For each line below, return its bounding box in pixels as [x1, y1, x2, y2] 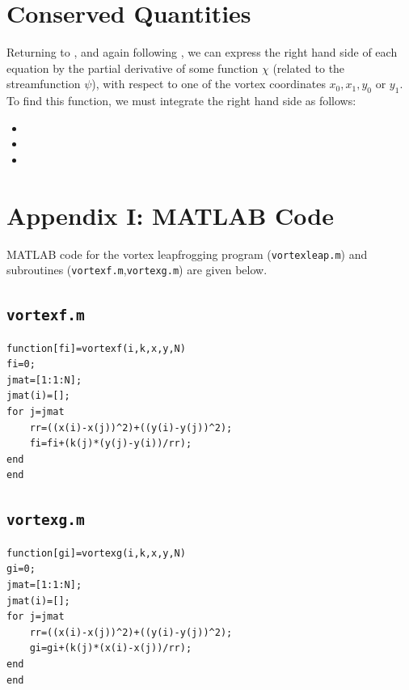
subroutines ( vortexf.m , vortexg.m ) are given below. [6, 261, 268, 278]
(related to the [272, 59, 345, 76]
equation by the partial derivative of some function [6, 59, 259, 76]
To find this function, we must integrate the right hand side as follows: [6, 92, 356, 109]
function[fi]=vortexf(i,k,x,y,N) [6, 342, 186, 354]
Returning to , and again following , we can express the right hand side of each [6, 44, 398, 61]
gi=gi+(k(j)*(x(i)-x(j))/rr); [29, 642, 192, 654]
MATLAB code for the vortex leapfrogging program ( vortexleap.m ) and [6, 245, 368, 262]
